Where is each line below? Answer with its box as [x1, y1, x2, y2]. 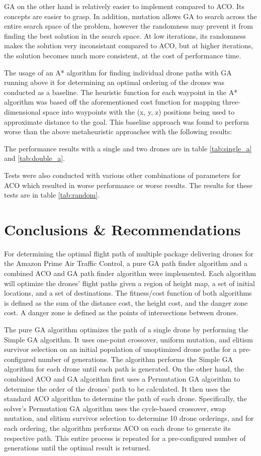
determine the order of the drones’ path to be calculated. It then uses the [4, 383, 230, 394]
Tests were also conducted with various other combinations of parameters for [4, 169, 241, 180]
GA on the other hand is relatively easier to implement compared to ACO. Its [4, 1, 245, 11]
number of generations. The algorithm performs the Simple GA [38, 353, 233, 364]
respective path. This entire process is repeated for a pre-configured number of [4, 432, 246, 443]
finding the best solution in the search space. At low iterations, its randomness [4, 30, 246, 41]
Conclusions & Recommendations [4, 219, 241, 239]
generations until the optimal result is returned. [4, 442, 151, 453]
